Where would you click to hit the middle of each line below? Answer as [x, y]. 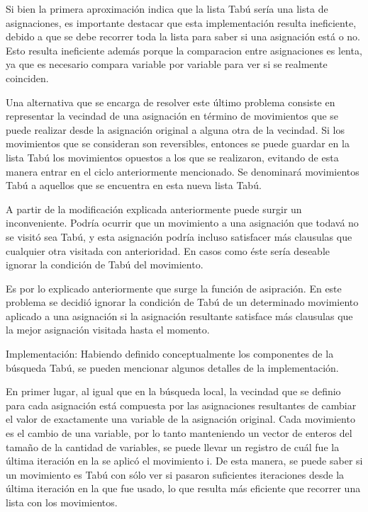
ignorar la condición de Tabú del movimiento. [105, 264]
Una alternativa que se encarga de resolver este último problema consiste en [171, 102]
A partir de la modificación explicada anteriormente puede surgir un [154, 209]
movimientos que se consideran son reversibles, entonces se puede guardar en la [178, 143]
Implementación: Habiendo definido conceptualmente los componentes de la [170, 354]
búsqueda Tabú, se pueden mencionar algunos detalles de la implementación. [172, 367]
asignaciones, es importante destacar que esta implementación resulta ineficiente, [181, 22]
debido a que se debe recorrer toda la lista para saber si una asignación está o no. [183, 36]
